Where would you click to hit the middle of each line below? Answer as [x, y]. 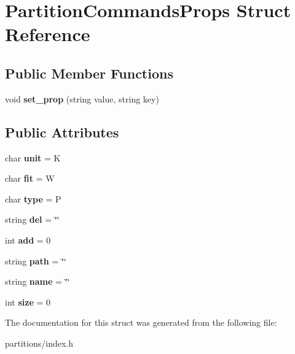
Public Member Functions [89, 73]
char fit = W [30, 178]
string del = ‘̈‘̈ [32, 219]
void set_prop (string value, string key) [82, 98]
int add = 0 [28, 240]
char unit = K [33, 157]
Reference [48, 34]
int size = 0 [28, 302]
